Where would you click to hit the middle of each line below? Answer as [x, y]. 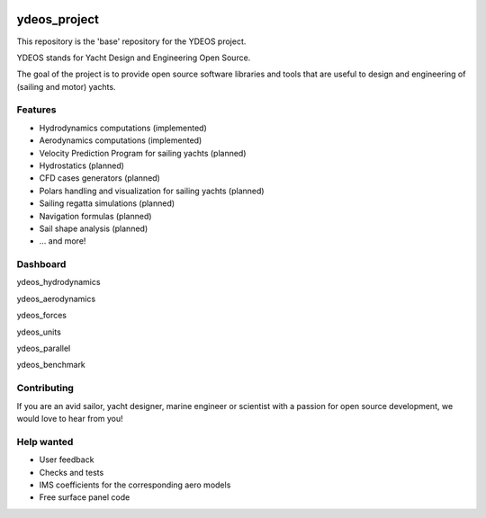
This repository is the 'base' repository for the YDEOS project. [131, 41]
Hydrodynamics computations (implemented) [123, 128]
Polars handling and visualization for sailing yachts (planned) [152, 191]
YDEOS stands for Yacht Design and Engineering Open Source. [134, 58]
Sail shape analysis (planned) [94, 228]
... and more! [63, 241]
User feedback [67, 460]
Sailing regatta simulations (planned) [107, 203]
